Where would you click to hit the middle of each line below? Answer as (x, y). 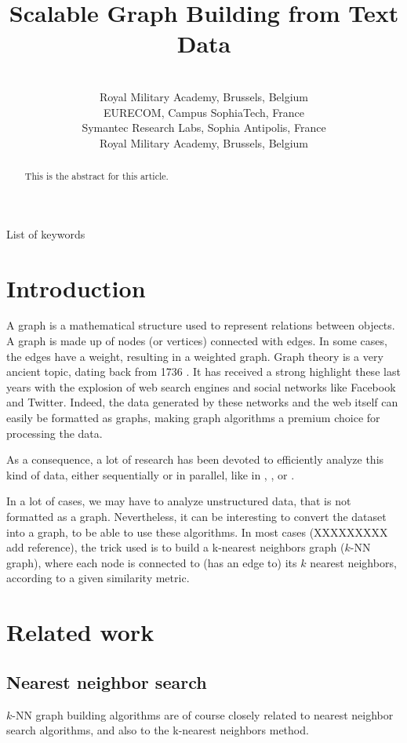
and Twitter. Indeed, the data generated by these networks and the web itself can (202, 402)
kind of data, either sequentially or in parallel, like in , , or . (151, 474)
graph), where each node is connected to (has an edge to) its (152, 562)
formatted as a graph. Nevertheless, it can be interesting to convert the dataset (196, 516)
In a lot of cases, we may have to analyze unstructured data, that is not (179, 501)
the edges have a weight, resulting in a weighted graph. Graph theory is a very (195, 356)
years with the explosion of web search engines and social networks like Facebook (201, 386)
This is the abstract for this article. (96, 176)
